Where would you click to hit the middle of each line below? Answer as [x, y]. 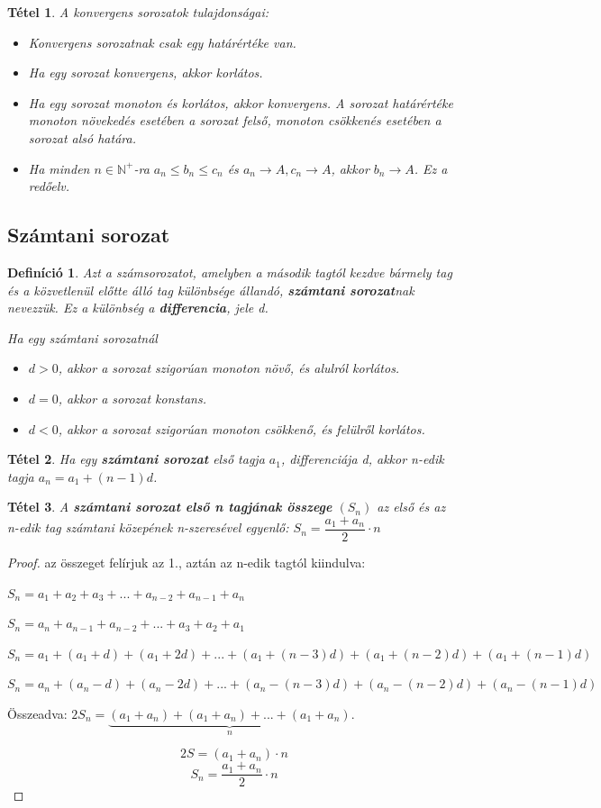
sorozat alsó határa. [82, 137]
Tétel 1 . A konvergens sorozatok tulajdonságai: [138, 12]
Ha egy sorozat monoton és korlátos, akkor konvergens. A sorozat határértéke [241, 102]
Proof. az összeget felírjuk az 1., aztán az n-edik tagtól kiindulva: [187, 562]
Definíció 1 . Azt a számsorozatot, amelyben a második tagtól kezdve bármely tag [230, 272]
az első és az [411, 507]
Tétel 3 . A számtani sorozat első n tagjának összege [170, 507]
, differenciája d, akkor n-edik [362, 459]
